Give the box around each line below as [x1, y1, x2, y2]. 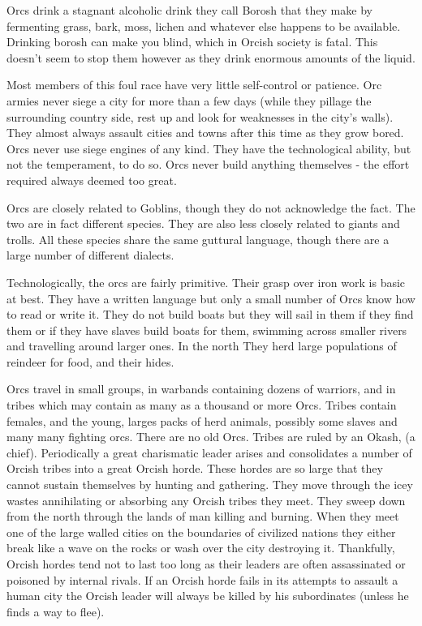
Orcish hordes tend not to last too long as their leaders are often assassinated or [6, 555, 406, 572]
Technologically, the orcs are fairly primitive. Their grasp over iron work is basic [6, 273, 406, 290]
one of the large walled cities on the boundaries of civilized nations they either [6, 523, 396, 540]
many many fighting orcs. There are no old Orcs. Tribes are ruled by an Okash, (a [6, 428, 416, 445]
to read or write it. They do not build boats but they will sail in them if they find [6, 306, 414, 323]
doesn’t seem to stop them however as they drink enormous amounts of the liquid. [6, 49, 416, 66]
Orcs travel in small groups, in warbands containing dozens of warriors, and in [6, 380, 396, 397]
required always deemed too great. [6, 171, 177, 188]
